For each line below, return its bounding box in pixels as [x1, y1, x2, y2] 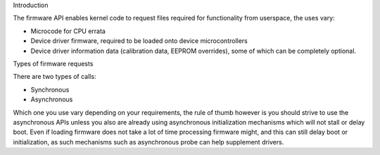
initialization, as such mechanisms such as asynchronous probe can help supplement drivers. [13, 137, 284, 146]
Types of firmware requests [13, 59, 94, 68]
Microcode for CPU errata [30, 27, 106, 35]
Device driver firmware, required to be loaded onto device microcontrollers [30, 37, 248, 45]
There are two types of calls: [13, 73, 96, 81]
